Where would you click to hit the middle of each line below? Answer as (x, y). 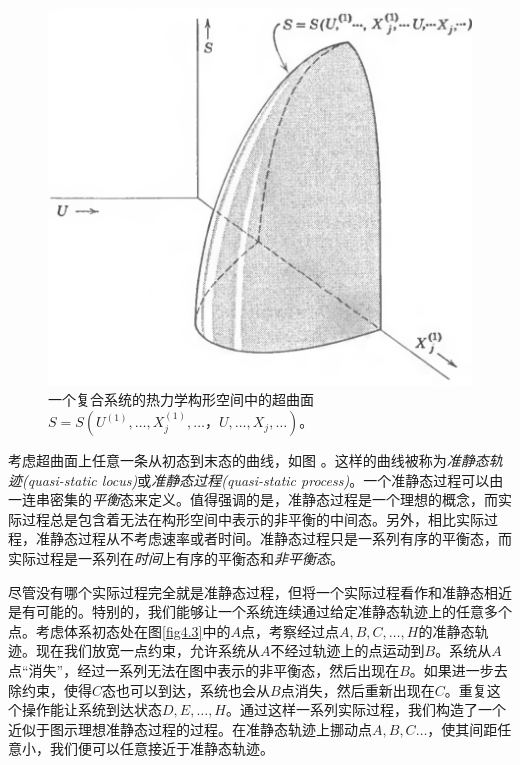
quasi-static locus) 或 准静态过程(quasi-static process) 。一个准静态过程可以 (258, 479)
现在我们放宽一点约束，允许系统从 (147, 650)
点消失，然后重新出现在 (357, 689)
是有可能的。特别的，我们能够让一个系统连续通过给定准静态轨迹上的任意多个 (260, 611)
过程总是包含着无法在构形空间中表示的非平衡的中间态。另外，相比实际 (252, 518)
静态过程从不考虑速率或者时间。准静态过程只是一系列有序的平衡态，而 (280, 538)
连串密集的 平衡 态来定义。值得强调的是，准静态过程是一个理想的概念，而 (259, 499)
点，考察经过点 (289, 630)
